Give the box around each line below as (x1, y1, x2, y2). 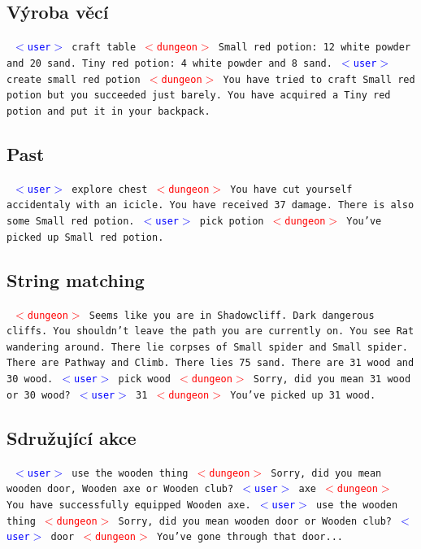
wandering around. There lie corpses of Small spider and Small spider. (7, 341, 408, 353)
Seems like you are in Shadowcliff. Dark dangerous (89, 309, 375, 321)
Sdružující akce (7, 425, 137, 450)
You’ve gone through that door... (156, 531, 343, 543)
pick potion (199, 216, 264, 227)
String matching (7, 267, 145, 292)
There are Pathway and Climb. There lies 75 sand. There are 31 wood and (7, 357, 414, 369)
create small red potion (7, 73, 141, 85)
